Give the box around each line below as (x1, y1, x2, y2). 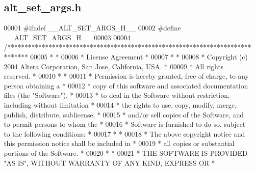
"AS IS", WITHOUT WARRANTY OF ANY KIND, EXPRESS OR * (4, 157, 215, 168)
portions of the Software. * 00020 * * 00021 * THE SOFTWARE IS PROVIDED (4, 147, 248, 158)
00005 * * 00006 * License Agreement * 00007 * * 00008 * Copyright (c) (30, 51, 248, 61)
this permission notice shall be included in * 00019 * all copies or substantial (4, 138, 235, 148)
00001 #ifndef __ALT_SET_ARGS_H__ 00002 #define (4, 23, 181, 33)
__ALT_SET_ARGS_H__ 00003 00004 (4, 32, 131, 42)
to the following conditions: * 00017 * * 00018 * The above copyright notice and (4, 128, 245, 139)
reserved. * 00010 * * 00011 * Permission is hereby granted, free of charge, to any (4, 71, 249, 81)
